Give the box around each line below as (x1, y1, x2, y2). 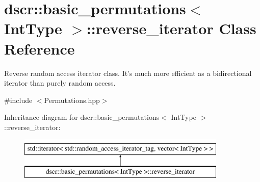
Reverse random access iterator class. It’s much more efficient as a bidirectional (4, 67, 252, 78)
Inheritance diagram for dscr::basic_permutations (4, 112, 160, 122)
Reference (4, 38, 75, 59)
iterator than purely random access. (4, 77, 116, 88)
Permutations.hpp (44, 94, 100, 105)
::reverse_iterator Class (86, 18, 256, 39)
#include (4, 94, 33, 105)
